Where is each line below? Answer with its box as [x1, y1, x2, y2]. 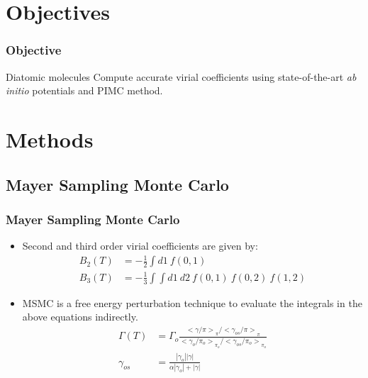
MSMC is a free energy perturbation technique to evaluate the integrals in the [22, 295, 362, 310]
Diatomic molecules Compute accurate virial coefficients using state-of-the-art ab [6, 69, 357, 84]
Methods [6, 124, 94, 153]
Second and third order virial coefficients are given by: [22, 238, 258, 253]
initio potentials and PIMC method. [6, 83, 163, 98]
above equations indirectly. [22, 309, 138, 324]
